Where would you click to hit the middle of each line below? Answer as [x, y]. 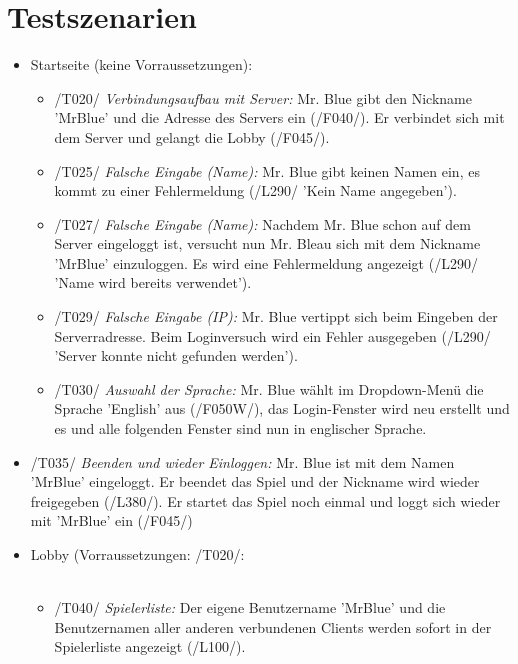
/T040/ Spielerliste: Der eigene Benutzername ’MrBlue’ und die [250, 607]
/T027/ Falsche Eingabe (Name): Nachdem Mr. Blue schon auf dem [262, 223]
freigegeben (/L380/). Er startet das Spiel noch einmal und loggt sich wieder [265, 500]
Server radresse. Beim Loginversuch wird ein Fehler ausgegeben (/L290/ [272, 335]
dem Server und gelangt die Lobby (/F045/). [192, 136]
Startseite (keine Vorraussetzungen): [141, 64]
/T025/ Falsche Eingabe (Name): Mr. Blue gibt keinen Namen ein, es [267, 170]
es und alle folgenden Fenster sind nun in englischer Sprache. [240, 428]
